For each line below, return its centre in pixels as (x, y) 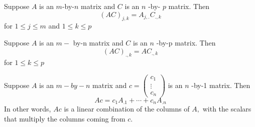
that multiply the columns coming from (65, 119)
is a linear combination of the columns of (127, 109)
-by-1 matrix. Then (221, 85)
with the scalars (227, 109)
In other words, (28, 109)
